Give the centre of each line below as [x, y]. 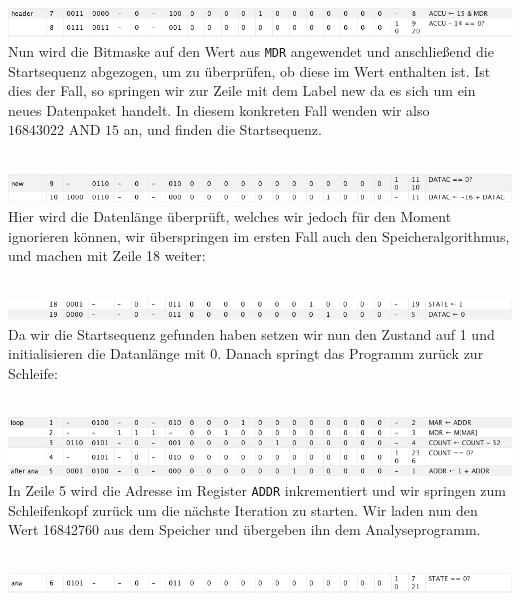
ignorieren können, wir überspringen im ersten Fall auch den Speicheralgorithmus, [259, 235]
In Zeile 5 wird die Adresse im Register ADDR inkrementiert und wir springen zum [257, 489]
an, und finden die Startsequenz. [222, 129]
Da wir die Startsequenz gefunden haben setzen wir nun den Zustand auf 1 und [251, 333]
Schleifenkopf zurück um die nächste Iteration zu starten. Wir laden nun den [243, 509]
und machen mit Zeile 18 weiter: [107, 255]
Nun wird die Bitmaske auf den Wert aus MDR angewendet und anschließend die [251, 51]
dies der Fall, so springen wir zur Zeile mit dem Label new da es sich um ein [242, 90]
